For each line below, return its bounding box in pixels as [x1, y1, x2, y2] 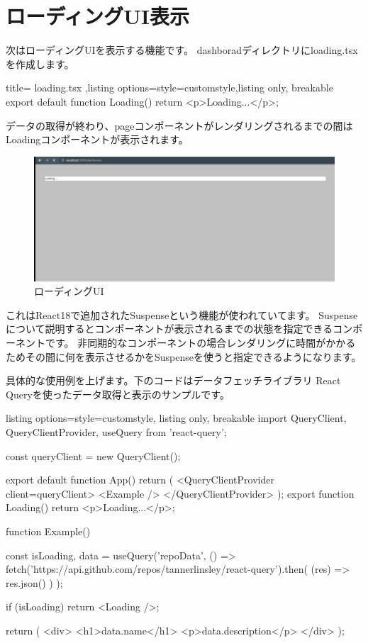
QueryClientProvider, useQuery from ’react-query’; [6, 425, 227, 439]
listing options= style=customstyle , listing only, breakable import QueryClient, [6, 410, 347, 425]
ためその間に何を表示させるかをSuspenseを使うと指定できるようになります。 [6, 349, 362, 364]
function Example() [6, 523, 91, 538]
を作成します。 [6, 56, 74, 71]
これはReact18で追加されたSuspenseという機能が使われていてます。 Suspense [6, 307, 358, 322]
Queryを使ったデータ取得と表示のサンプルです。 [6, 386, 230, 401]
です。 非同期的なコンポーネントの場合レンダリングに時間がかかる [45, 335, 356, 350]
